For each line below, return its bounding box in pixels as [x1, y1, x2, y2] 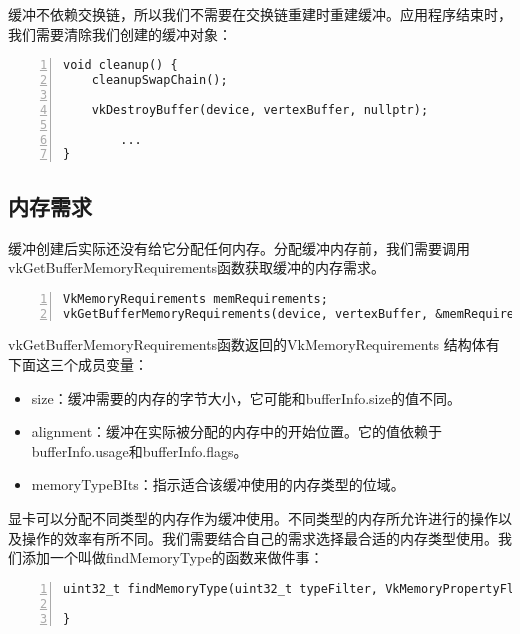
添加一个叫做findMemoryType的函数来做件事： [21, 547, 324, 568]
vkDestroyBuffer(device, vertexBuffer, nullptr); [91, 102, 429, 117]
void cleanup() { [63, 58, 178, 73]
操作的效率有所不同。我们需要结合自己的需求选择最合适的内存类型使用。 [21, 527, 498, 548]
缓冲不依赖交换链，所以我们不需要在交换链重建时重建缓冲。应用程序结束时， [8, 4, 512, 24]
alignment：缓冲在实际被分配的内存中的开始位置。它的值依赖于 [31, 421, 443, 442]
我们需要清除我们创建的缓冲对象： [8, 23, 232, 44]
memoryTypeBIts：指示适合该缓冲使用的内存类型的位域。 [31, 474, 405, 495]
